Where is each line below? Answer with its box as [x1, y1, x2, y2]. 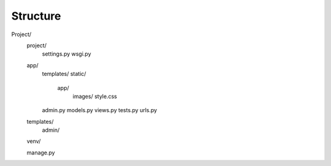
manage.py [26, 149, 55, 156]
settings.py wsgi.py [42, 50, 91, 58]
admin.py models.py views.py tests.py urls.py [42, 107, 158, 114]
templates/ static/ [42, 70, 86, 78]
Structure [11, 9, 61, 23]
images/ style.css [72, 92, 118, 100]
